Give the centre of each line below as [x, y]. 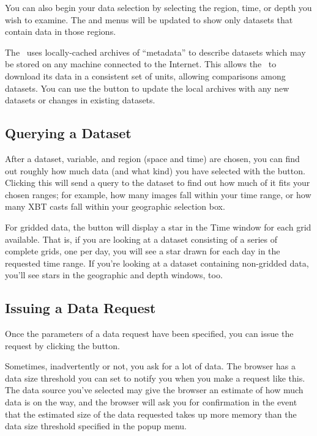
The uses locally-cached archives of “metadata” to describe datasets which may [155, 52]
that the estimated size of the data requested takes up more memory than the [151, 414]
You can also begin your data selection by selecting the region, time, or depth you [158, 7]
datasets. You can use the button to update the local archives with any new [147, 88]
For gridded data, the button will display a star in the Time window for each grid [158, 227]
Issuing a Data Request [80, 308]
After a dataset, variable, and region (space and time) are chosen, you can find [152, 158]
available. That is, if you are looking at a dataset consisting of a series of [141, 239]
